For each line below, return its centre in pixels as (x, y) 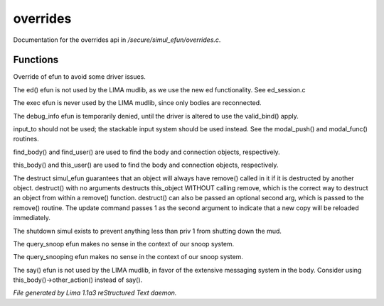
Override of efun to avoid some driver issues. (79, 77)
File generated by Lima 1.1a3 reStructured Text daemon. (95, 293)
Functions (36, 60)
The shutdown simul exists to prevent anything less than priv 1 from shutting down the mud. (148, 231)
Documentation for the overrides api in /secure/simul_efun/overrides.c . (117, 40)
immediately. (32, 218)
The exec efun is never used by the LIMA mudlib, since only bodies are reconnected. (138, 103)
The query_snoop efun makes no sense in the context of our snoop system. (124, 244)
